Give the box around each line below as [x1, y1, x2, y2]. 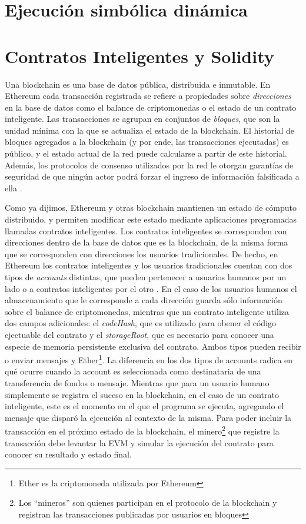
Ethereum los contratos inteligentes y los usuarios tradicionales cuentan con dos [5, 259, 292, 271]
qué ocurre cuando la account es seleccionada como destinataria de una [5, 365, 261, 377]
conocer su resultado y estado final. [5, 448, 132, 460]
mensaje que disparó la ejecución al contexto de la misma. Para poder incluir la [5, 411, 292, 423]
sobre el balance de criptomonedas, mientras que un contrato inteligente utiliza [5, 305, 289, 317]
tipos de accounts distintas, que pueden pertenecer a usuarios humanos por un [5, 271, 287, 283]
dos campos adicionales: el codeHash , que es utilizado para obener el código [5, 317, 277, 329]
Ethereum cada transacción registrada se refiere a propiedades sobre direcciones [5, 89, 291, 102]
